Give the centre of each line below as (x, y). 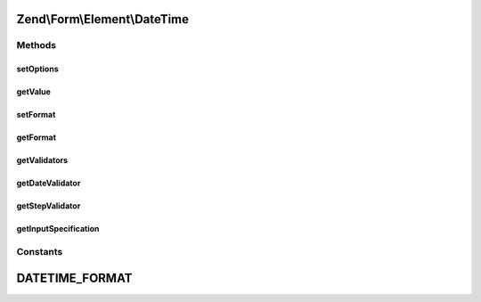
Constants (40, 251)
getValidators (42, 160)
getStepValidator (49, 206)
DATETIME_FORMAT (74, 278)
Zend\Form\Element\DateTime (103, 19)
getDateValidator (49, 184)
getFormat (37, 137)
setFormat (36, 115)
